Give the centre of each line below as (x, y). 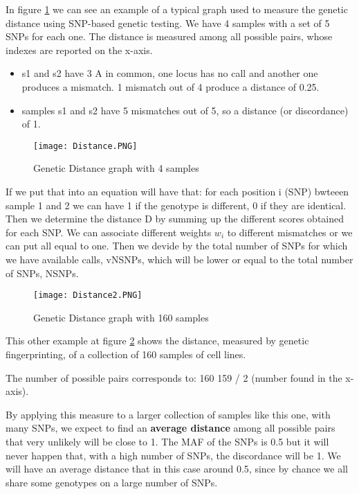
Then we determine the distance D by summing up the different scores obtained (175, 219)
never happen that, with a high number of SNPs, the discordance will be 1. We (173, 455)
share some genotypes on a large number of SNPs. (112, 482)
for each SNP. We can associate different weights (109, 232)
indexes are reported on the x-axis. (79, 50)
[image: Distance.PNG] (85, 146)
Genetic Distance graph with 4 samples (116, 168)
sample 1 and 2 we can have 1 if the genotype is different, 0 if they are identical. (176, 205)
